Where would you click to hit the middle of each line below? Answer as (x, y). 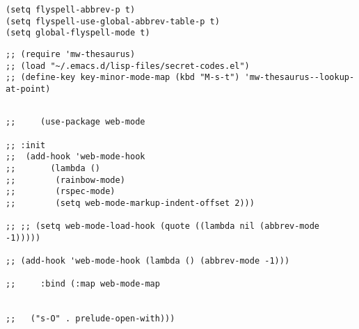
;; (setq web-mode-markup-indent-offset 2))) (130, 203)
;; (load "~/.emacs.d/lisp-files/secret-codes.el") (128, 66)
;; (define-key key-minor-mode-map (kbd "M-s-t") (123, 78)
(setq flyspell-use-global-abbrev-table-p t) (113, 21)
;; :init (26, 145)
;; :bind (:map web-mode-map (83, 284)
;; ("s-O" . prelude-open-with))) (90, 319)
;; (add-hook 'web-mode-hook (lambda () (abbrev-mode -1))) (148, 261)
